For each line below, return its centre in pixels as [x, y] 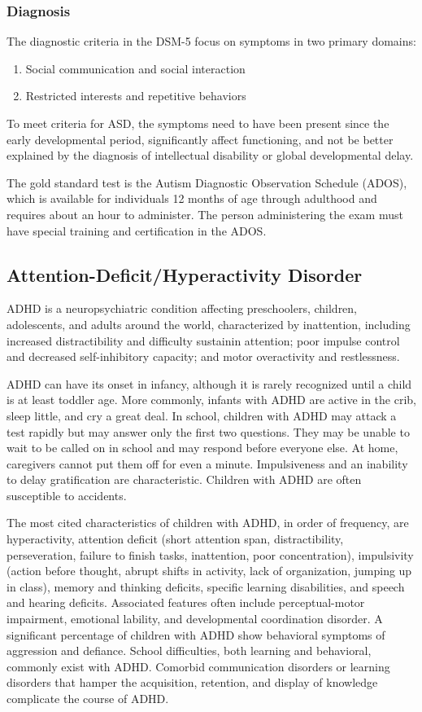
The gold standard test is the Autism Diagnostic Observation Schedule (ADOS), [207, 182]
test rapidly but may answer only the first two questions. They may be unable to [208, 431]
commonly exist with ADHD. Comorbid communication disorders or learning [198, 666]
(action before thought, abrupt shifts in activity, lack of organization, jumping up [209, 571]
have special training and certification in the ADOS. [137, 230]
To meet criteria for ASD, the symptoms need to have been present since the [198, 123]
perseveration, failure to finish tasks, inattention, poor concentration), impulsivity [210, 554]
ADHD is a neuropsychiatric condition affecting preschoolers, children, [182, 308]
